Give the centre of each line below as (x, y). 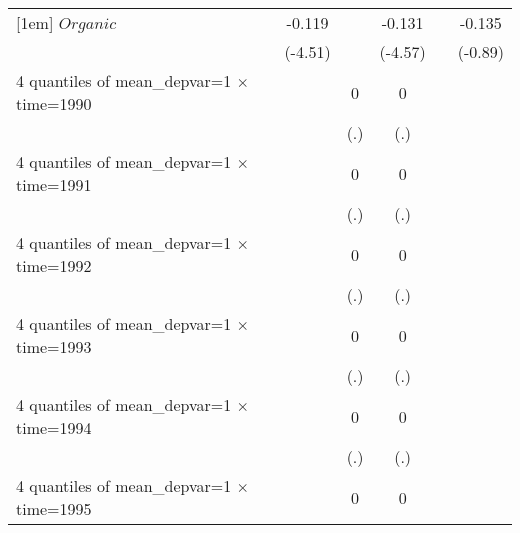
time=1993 (54, 346)
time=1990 (54, 103)
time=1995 (54, 508)
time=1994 (54, 427)
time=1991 (54, 184)
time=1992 (54, 265)
